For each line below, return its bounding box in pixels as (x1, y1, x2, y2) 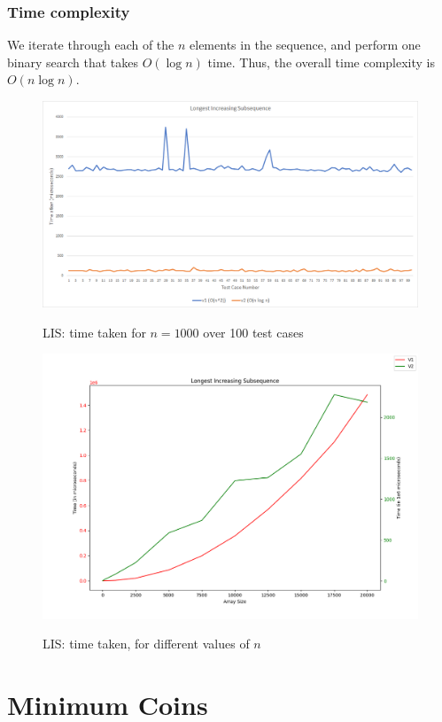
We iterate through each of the (7, 35, 174, 54)
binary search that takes (7, 52, 139, 71)
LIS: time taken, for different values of (43, 634, 250, 653)
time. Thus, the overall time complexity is (207, 52, 435, 71)
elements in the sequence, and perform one (190, 35, 421, 54)
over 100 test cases (203, 322, 304, 341)
